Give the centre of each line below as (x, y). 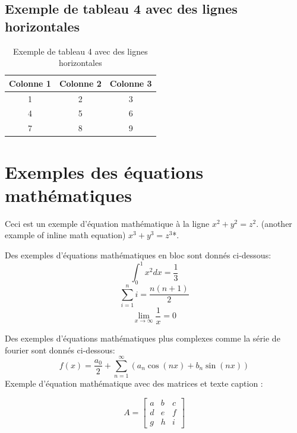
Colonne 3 (131, 83)
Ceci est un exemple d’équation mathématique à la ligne (107, 223)
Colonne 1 (30, 83)
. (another (274, 223)
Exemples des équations (104, 171)
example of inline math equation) (65, 235)
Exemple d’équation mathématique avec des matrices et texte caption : (134, 383)
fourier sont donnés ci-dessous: (60, 350)
